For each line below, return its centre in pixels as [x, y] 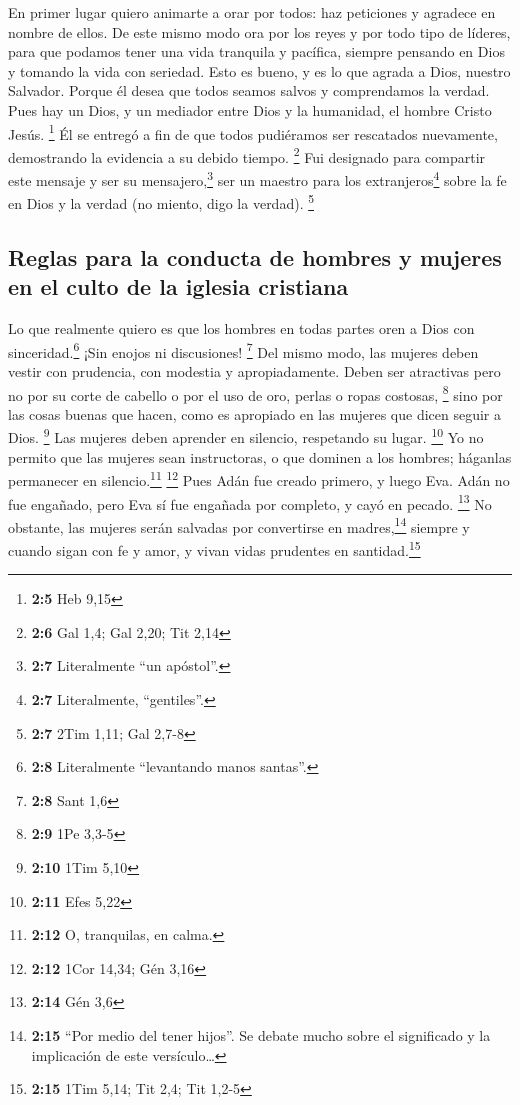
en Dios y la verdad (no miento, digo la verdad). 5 [161, 201]
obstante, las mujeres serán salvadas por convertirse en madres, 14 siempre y [239, 525]
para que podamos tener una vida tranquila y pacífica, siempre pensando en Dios [256, 51]
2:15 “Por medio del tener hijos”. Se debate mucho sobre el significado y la [261, 1035]
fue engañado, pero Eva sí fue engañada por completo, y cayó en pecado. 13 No [250, 502]
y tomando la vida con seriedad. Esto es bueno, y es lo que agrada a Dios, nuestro [259, 70]
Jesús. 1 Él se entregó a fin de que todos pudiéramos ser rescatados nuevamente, [253, 132]
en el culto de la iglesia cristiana [178, 286]
